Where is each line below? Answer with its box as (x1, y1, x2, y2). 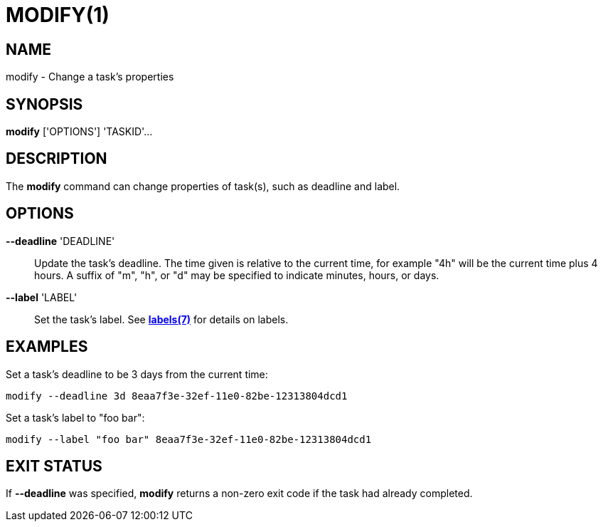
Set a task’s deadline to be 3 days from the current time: (6, 367, 268, 380)
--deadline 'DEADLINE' (6, 234, 115, 247)
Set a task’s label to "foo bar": (6, 411, 145, 424)
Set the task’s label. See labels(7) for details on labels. (34, 313, 289, 325)
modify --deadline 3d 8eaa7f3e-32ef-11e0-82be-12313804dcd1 (6, 390, 348, 402)
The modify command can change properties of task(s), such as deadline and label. (6, 179, 400, 192)
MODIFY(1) (6, 3, 110, 27)
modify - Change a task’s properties (6, 71, 174, 83)
